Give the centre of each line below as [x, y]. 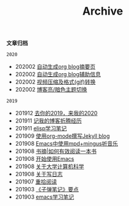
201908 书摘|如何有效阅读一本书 [56, 151]
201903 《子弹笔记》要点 [47, 190]
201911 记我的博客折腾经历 [48, 121]
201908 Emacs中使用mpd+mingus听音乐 [66, 144]
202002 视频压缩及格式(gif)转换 [55, 82]
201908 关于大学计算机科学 [50, 166]
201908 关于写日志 [39, 174]
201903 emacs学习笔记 [45, 197]
